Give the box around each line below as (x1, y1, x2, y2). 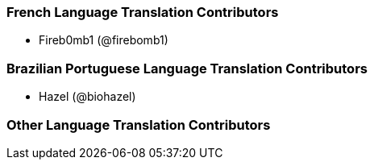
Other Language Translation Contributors (6, 116, 271, 133)
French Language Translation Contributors (6, 4, 279, 20)
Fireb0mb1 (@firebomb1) (39, 33, 168, 48)
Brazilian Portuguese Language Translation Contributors (6, 60, 368, 77)
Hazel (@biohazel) (39, 89, 136, 104)
